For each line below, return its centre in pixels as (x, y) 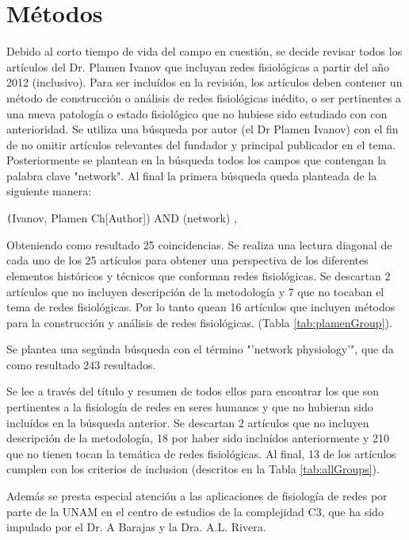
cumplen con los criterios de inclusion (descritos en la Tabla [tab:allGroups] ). (193, 469)
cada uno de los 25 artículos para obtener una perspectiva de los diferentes (187, 260)
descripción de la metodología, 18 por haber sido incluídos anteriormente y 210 (198, 438)
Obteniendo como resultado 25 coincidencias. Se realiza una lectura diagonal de (199, 244)
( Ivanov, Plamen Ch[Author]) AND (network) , (122, 218)
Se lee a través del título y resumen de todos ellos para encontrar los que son (193, 391)
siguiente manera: (49, 191)
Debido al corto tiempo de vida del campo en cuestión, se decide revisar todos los (204, 51)
